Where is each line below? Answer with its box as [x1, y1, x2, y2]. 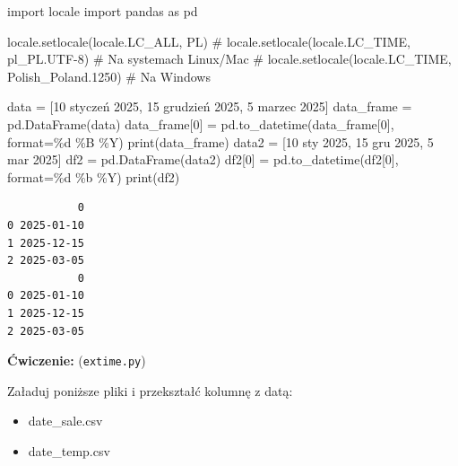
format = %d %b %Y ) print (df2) [7, 167, 180, 186]
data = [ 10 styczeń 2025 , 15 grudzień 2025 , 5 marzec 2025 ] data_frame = [7, 97, 412, 116]
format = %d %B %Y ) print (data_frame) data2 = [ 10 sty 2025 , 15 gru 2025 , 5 [7, 132, 434, 151]
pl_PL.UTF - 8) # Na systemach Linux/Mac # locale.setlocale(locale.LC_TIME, [7, 49, 452, 68]
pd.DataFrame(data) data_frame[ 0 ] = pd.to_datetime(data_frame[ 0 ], [7, 114, 394, 133]
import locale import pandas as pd [7, 2, 198, 20]
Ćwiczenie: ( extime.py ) [7, 351, 146, 370]
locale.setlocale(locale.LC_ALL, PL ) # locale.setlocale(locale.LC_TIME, [7, 31, 410, 50]
